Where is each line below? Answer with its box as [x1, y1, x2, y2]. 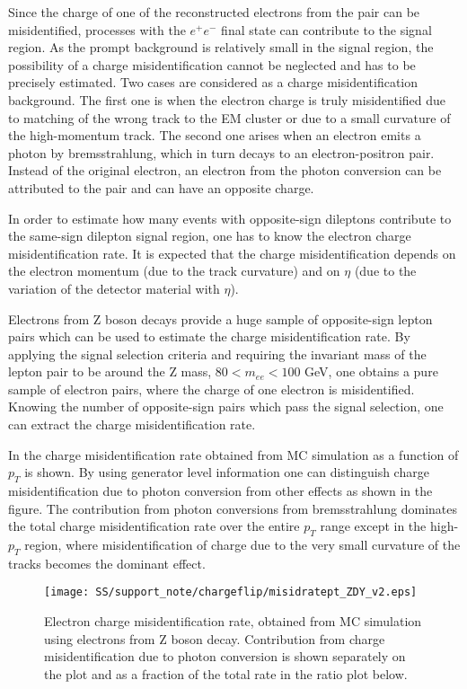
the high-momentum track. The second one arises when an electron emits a [8, 126, 421, 145]
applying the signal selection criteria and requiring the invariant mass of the [8, 344, 427, 363]
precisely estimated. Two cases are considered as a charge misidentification [8, 73, 419, 92]
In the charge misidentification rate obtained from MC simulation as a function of [8, 445, 459, 464]
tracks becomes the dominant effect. [8, 553, 206, 572]
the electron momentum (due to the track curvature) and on [8, 261, 340, 280]
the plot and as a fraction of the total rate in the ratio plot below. [44, 664, 408, 683]
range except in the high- [320, 517, 459, 535]
